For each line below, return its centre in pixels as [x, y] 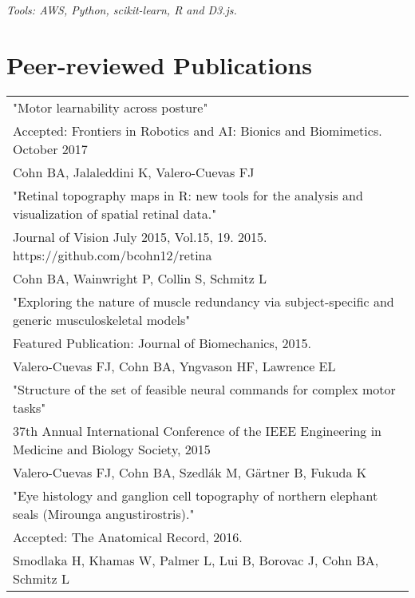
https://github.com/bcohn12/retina [113, 255]
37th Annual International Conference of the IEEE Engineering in [197, 430]
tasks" [30, 407]
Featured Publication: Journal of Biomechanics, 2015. [162, 343]
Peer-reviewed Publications [159, 64]
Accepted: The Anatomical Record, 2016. [128, 537]
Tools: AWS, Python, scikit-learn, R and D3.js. [122, 10]
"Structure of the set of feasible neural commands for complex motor [204, 389]
